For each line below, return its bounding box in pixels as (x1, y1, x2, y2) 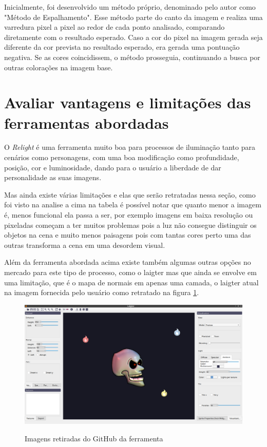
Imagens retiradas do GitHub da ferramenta (25, 433, 163, 443)
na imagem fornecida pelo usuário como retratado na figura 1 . (4, 287, 199, 298)
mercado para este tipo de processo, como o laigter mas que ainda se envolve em (4, 267, 257, 277)
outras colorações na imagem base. (4, 62, 113, 72)
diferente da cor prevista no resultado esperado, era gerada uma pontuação (4, 42, 240, 52)
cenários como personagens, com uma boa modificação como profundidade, (4, 152, 239, 163)
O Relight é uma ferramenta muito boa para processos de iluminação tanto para (4, 142, 255, 152)
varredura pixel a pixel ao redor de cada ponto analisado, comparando (4, 22, 225, 32)
